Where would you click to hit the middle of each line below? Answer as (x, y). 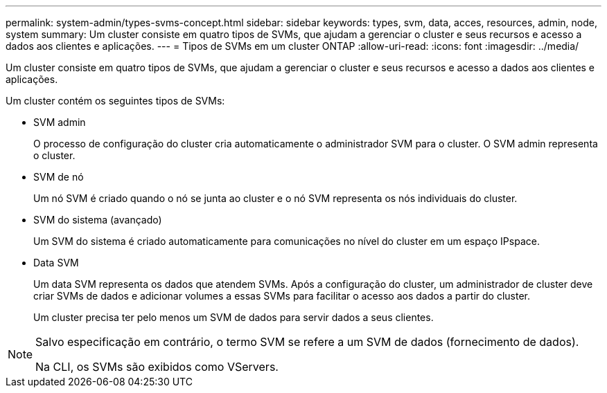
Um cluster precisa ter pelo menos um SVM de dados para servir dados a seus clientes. (234, 317)
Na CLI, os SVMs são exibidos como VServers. (157, 367)
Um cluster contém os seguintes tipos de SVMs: (115, 101)
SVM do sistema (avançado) (98, 220)
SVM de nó (59, 177)
